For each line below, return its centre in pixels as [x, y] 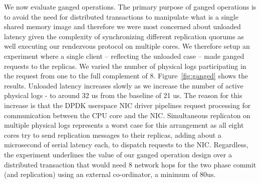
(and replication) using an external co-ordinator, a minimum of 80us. [110, 174]
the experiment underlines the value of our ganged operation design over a [118, 154]
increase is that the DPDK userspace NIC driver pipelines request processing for [127, 105]
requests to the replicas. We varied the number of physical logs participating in [125, 66]
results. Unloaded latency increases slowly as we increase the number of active [124, 85]
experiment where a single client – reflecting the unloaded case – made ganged [124, 56]
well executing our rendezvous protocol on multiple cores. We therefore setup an [127, 46]
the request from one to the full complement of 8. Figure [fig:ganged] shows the [126, 76]
